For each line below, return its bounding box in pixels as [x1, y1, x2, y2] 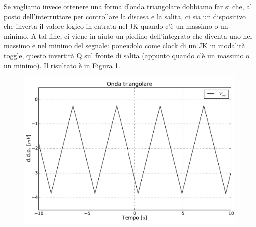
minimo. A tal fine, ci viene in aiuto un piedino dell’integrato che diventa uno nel [4, 30, 252, 41]
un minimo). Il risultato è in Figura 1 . [4, 60, 120, 70]
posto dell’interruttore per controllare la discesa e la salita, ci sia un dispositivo [4, 11, 246, 21]
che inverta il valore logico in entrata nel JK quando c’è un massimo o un [4, 21, 228, 31]
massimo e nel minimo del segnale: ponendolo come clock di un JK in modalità [4, 40, 245, 51]
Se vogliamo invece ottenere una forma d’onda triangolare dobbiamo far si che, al [4, 1, 252, 11]
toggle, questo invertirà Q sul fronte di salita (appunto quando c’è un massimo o [4, 50, 250, 60]
